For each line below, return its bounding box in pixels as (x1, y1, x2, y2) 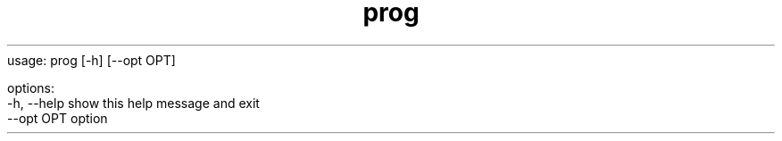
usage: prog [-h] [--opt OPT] (7, 52, 176, 68)
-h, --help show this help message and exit (7, 95, 260, 111)
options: (7, 79, 55, 95)
